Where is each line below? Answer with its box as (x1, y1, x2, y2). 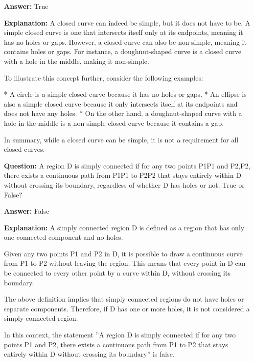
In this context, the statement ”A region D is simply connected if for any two (4, 330, 236, 340)
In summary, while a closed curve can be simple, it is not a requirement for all (4, 134, 239, 144)
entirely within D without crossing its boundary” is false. (4, 349, 175, 359)
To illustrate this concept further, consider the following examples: (4, 72, 203, 83)
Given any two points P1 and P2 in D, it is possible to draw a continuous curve (4, 248, 243, 258)
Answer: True (4, 1, 48, 11)
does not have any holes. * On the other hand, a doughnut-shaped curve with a (4, 108, 242, 118)
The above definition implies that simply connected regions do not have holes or (4, 294, 244, 304)
